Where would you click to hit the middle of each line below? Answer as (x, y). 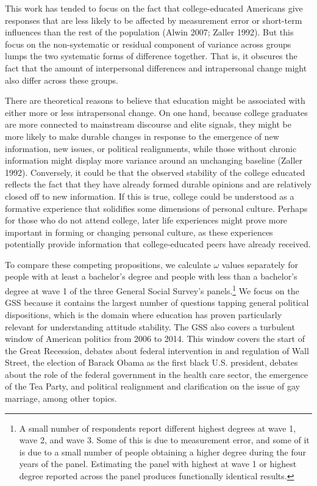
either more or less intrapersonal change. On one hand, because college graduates (156, 112)
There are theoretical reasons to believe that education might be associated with (155, 100)
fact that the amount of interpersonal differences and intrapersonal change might (156, 67)
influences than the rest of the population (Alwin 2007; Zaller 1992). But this (149, 32)
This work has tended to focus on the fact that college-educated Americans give (154, 8)
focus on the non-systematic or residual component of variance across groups (148, 44)
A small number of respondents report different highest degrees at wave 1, (158, 428)
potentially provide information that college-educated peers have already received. (158, 244)
